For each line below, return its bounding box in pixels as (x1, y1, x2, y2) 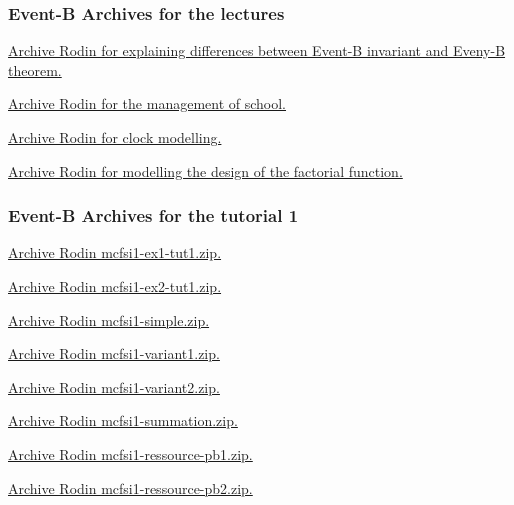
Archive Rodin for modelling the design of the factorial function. (8, 160, 403, 181)
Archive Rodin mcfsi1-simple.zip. (8, 309, 210, 330)
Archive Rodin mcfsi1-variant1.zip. (8, 343, 220, 364)
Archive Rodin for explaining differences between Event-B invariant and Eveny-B (8, 40, 506, 61)
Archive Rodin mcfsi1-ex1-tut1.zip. (8, 242, 222, 263)
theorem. (8, 59, 62, 80)
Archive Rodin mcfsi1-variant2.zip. (8, 376, 220, 397)
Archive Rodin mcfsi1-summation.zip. (8, 410, 238, 431)
